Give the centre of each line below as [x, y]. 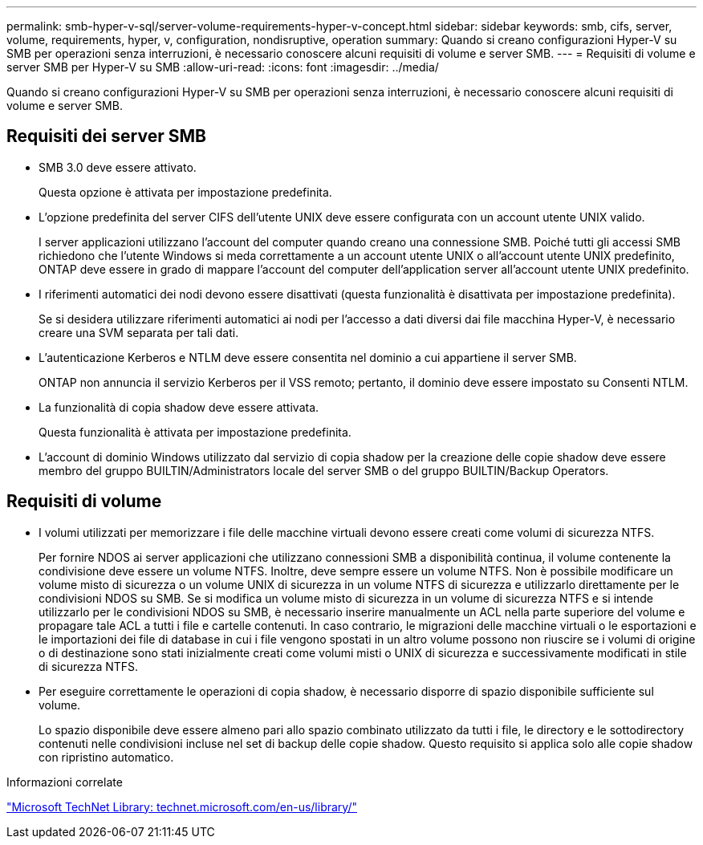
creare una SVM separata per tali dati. [139, 332]
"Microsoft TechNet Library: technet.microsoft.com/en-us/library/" [182, 806]
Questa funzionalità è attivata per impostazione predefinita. [195, 432]
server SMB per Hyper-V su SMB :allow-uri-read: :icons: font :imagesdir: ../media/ [223, 67]
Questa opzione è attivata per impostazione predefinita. [185, 192]
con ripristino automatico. [106, 757]
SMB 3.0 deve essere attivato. [118, 167]
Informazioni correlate [65, 782]
